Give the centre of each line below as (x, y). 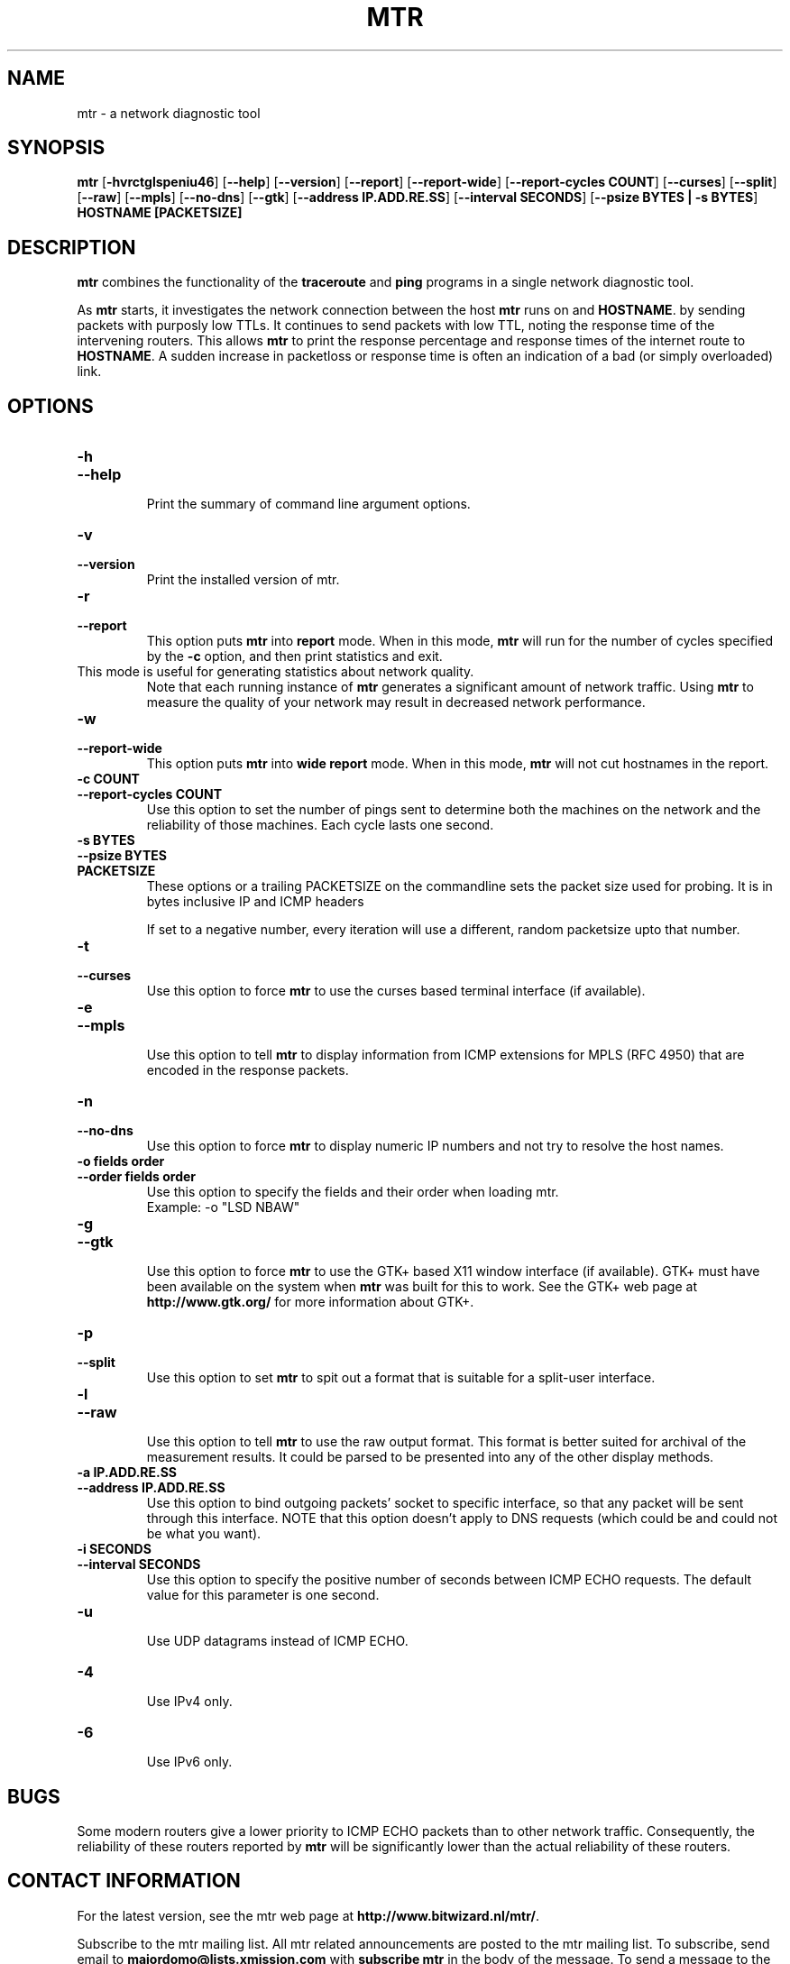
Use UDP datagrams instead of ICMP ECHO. (277, 1641)
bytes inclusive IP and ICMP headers (255, 902)
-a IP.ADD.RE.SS (127, 1473)
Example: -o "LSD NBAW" (223, 1207)
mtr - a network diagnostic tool (169, 113)
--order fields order (137, 1177)
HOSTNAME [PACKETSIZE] (160, 213)
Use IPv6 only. (189, 1762)
